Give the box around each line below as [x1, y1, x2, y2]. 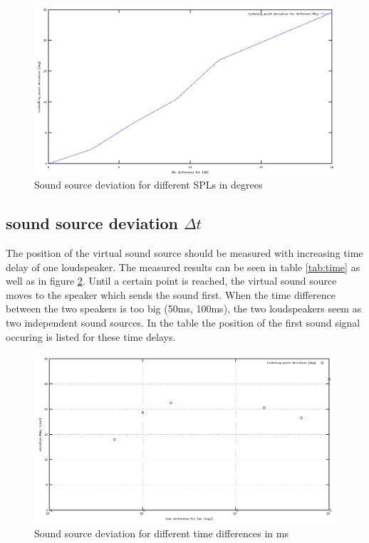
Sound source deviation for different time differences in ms [34, 525, 289, 540]
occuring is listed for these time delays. [6, 329, 176, 344]
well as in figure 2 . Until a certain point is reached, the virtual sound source [6, 273, 337, 288]
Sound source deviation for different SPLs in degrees [34, 177, 263, 192]
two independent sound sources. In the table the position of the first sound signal [6, 315, 360, 330]
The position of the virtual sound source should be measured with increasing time [6, 246, 363, 260]
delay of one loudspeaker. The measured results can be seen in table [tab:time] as [6, 259, 360, 274]
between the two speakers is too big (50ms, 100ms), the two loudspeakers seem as [6, 301, 362, 316]
